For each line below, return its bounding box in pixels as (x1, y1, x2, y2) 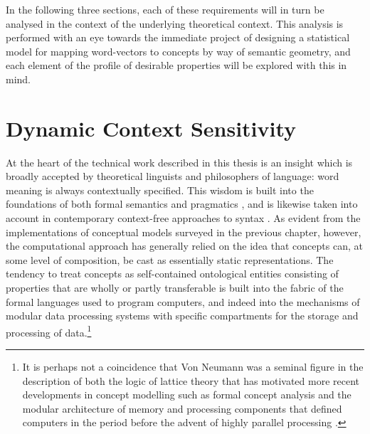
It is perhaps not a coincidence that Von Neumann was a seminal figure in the (22, 359, 364, 374)
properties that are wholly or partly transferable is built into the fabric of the (6, 280, 344, 295)
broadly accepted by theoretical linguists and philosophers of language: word (6, 169, 339, 184)
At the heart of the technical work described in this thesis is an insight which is (6, 154, 353, 169)
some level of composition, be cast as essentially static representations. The (6, 252, 334, 267)
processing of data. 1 (6, 322, 92, 339)
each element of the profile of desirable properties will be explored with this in (6, 58, 347, 73)
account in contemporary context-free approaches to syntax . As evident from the (6, 211, 361, 226)
